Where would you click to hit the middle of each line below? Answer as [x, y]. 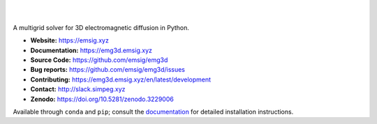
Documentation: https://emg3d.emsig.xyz [91, 50]
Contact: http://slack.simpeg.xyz [78, 89]
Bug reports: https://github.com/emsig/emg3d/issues [108, 70]
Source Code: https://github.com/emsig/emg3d [99, 60]
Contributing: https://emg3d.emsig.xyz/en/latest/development [121, 79]
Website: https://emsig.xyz [70, 40]
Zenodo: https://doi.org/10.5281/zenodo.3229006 [102, 99]
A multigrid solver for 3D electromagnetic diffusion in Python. [101, 27]
